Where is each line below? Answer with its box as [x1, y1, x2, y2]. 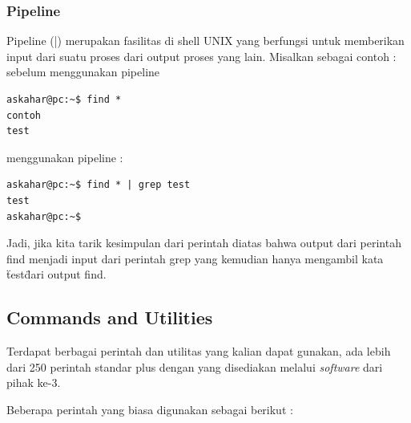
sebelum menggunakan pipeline [6, 63, 160, 80]
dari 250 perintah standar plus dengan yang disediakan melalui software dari [6, 358, 383, 375]
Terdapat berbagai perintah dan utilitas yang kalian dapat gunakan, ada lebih [6, 343, 391, 360]
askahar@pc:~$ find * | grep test [6, 179, 191, 191]
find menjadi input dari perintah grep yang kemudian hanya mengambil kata [6, 250, 384, 266]
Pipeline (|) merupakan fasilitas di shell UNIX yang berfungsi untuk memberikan [6, 32, 405, 49]
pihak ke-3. [6, 374, 61, 391]
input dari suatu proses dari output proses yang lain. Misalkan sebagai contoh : [6, 47, 397, 64]
